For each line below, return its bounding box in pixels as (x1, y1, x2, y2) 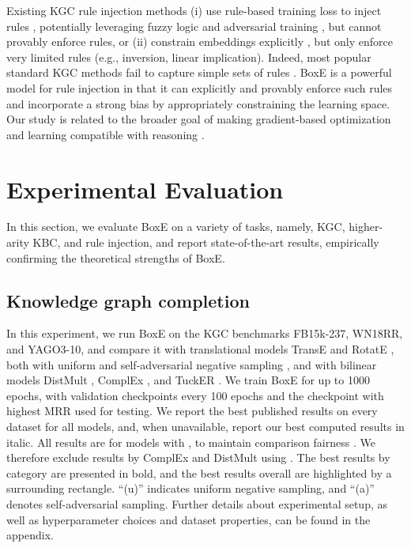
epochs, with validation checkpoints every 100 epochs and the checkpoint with (6, 387, 384, 403)
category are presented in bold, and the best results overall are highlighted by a (6, 464, 392, 481)
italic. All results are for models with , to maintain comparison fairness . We (6, 433, 375, 450)
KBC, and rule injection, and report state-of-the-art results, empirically (32, 234, 379, 251)
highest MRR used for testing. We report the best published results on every (6, 402, 378, 419)
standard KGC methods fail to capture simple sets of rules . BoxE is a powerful (6, 64, 392, 81)
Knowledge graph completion (6, 288, 250, 312)
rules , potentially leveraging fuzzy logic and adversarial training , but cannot (6, 17, 382, 34)
